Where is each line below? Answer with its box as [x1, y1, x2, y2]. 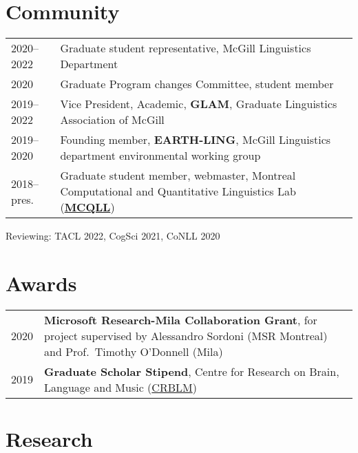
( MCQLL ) [60, 199, 115, 215]
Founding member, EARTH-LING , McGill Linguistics [60, 131, 331, 148]
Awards [6, 268, 77, 297]
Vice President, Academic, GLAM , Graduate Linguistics [60, 96, 337, 112]
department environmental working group [60, 147, 261, 164]
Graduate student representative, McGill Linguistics [60, 40, 311, 56]
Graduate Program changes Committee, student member [60, 76, 334, 92]
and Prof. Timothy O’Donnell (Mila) [44, 343, 223, 359]
